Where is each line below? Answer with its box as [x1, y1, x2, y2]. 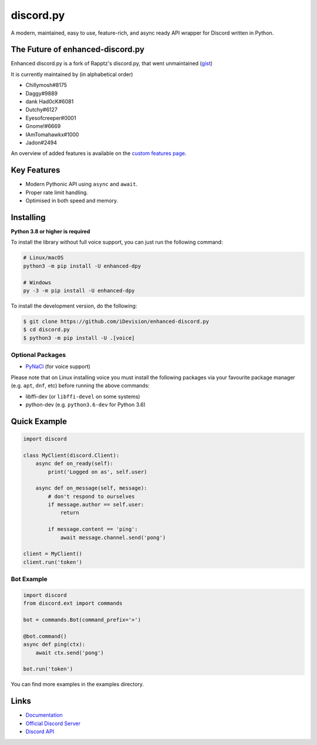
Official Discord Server [25, 720, 80, 727]
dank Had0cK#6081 [25, 98, 74, 105]
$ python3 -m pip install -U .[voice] [23, 335, 135, 341]
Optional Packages [11, 351, 66, 359]
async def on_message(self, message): [35, 485, 147, 491]
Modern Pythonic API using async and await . [25, 181, 138, 188]
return [60, 510, 79, 516]
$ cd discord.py [23, 326, 70, 333]
